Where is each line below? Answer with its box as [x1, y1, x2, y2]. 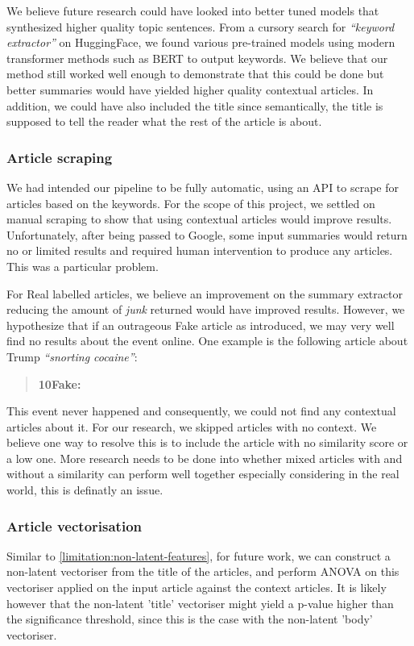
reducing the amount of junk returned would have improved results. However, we [6, 301, 405, 318]
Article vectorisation [6, 515, 143, 536]
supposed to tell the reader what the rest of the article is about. [6, 113, 322, 130]
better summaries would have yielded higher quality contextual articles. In [6, 81, 374, 98]
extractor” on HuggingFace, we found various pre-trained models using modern [6, 34, 395, 51]
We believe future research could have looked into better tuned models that [6, 2, 379, 19]
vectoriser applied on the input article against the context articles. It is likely [6, 579, 387, 596]
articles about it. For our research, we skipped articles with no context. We [6, 418, 377, 435]
